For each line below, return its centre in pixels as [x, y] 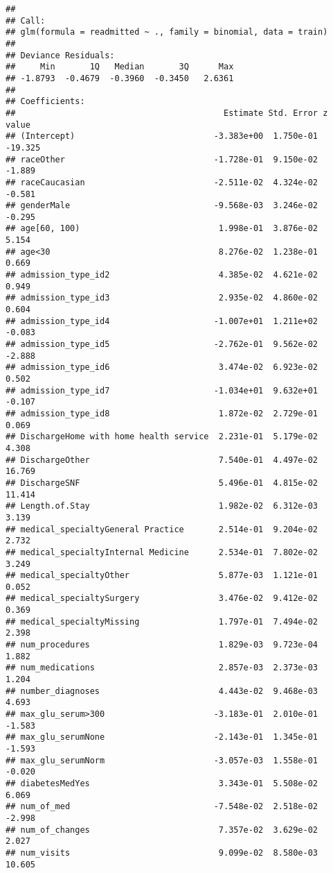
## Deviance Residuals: [60, 55]
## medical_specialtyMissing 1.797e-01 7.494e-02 [162, 621]
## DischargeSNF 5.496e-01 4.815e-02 [162, 483]
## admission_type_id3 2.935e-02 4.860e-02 [162, 298]
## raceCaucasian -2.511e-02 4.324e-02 [162, 182]
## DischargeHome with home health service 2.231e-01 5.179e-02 [162, 437]
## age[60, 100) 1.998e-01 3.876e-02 [162, 229]
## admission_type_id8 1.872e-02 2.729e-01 [162, 413]
